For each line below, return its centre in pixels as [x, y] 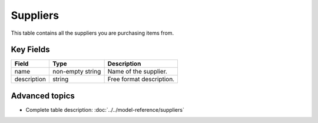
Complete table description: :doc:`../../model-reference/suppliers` [105, 109]
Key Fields [30, 50]
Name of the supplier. [138, 72]
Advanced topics [43, 96]
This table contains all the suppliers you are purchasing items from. [92, 33]
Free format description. [141, 79]
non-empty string [77, 72]
